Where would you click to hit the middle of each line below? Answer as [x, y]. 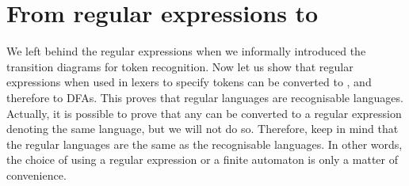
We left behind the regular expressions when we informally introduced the [186, 51]
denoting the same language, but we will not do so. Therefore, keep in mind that [203, 129]
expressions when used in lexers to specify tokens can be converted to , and [189, 82]
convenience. [36, 175]
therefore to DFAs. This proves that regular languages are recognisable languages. [205, 97]
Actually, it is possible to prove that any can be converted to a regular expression [204, 113]
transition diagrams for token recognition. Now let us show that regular [180, 66]
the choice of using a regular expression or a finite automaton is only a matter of [202, 159]
